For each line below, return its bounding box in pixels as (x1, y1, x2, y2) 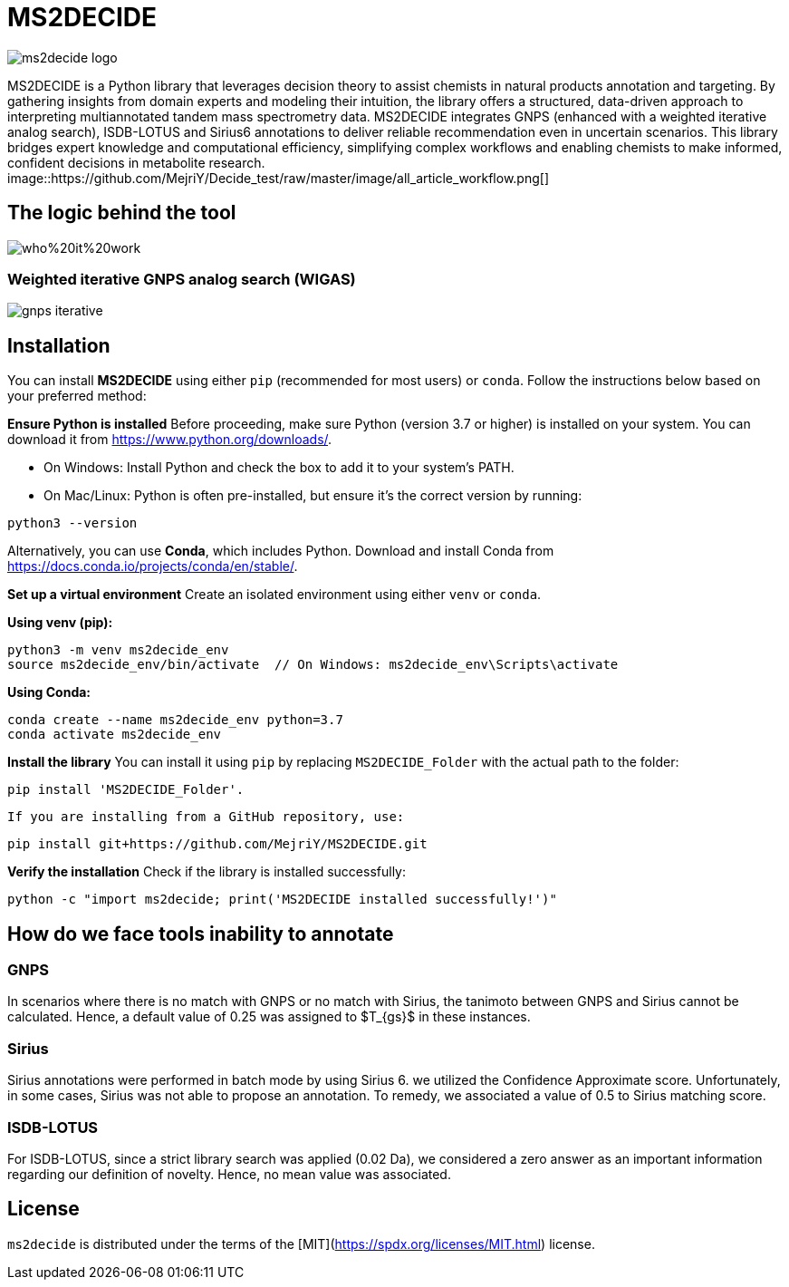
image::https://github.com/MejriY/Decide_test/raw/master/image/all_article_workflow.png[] (7, 169, 549, 186)
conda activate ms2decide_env (7, 727, 222, 742)
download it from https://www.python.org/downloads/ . (7, 431, 332, 448)
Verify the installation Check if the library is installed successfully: (7, 864, 406, 880)
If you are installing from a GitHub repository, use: (7, 809, 405, 825)
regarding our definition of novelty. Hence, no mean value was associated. (7, 1166, 451, 1182)
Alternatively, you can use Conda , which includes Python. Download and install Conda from (7, 543, 554, 559)
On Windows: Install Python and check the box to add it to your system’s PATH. (43, 460, 515, 476)
